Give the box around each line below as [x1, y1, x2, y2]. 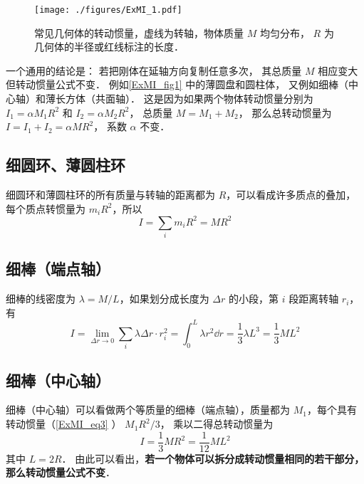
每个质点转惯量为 [6, 201, 85, 216]
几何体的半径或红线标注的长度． [34, 39, 184, 54]
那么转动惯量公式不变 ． [6, 465, 115, 480]
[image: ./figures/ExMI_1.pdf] [34, 5, 182, 15]
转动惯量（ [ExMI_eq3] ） [6, 416, 122, 431]
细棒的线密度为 [6, 291, 76, 306]
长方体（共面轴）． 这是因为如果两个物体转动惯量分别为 [55, 91, 313, 106]
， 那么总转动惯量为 [238, 105, 332, 120]
